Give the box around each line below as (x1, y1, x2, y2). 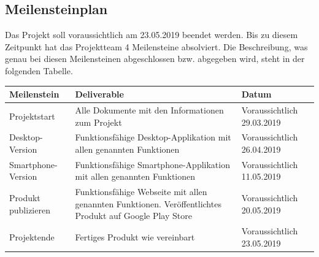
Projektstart (9, 109, 55, 122)
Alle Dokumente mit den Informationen (75, 103, 224, 116)
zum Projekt (75, 115, 122, 128)
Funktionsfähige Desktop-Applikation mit (75, 131, 231, 144)
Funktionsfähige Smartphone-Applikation (75, 158, 230, 171)
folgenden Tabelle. (5, 64, 73, 77)
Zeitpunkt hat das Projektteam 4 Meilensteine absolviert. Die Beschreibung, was (5, 40, 308, 53)
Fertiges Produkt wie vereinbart (75, 231, 195, 244)
